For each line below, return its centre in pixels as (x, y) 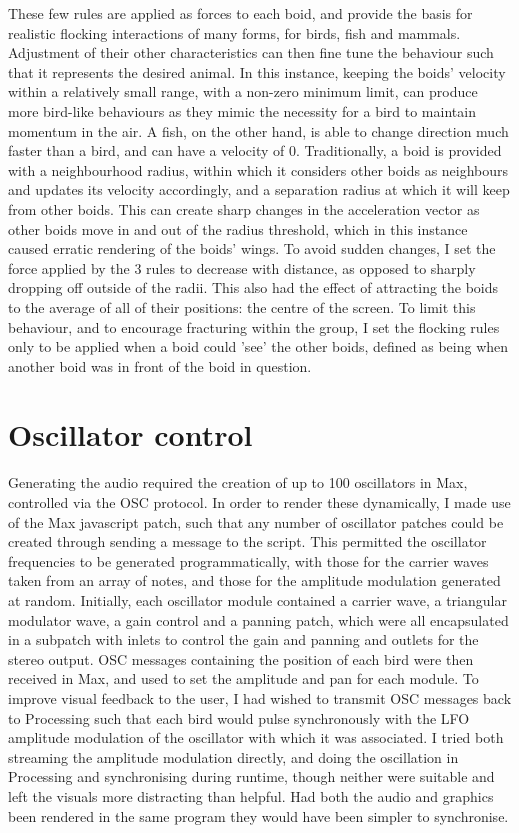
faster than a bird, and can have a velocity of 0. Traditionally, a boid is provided (255, 150)
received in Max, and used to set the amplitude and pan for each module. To (243, 678)
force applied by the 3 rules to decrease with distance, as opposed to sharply (242, 267)
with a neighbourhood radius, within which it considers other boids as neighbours (258, 169)
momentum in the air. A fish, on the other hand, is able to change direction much (258, 130)
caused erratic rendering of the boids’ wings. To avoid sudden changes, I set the (252, 248)
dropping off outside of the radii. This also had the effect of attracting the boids (253, 287)
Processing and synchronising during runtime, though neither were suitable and (251, 776)
